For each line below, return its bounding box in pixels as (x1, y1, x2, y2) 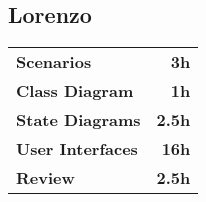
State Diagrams (16, 108, 141, 132)
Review (16, 166, 75, 190)
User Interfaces (16, 137, 138, 161)
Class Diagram (16, 79, 134, 103)
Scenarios (16, 50, 92, 74)
